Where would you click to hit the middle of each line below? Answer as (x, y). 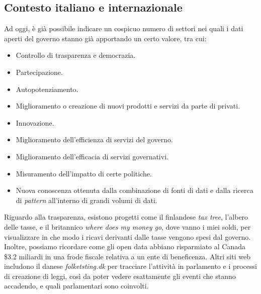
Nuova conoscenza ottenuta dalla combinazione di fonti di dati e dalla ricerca (135, 190)
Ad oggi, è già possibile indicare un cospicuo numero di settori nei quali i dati (124, 28)
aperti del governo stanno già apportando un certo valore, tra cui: (105, 38)
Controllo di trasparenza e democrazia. (76, 55)
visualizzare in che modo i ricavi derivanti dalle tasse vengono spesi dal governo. (127, 236)
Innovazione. (35, 122)
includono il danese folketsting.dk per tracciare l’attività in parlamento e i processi (130, 266)
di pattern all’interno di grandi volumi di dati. (86, 200)
